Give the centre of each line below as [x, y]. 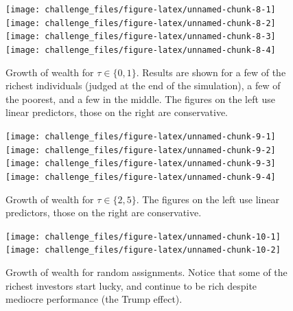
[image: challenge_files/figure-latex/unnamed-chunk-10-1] [143, 237]
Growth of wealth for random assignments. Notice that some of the [146, 272]
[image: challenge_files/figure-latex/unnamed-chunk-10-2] [143, 250]
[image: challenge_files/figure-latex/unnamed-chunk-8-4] [141, 50]
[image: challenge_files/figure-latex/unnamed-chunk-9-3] [141, 164]
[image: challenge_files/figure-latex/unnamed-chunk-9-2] [141, 150]
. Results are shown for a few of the [211, 72]
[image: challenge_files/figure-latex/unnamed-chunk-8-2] [141, 23]
